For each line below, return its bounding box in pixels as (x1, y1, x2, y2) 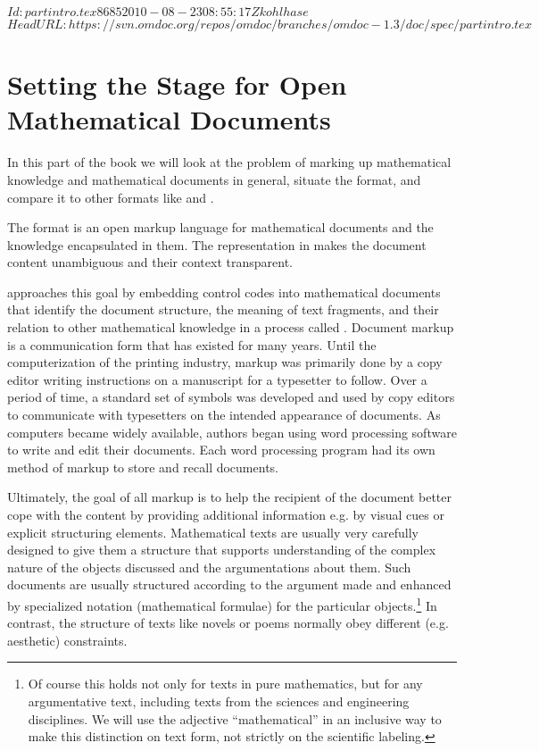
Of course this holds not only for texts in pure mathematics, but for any (28, 674, 423, 693)
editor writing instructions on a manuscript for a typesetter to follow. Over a (7, 370, 427, 388)
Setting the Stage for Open (7, 66, 347, 103)
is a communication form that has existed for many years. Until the (7, 335, 377, 354)
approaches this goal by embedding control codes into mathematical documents (7, 282, 441, 301)
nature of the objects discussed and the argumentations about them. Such (7, 557, 411, 576)
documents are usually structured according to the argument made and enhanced (7, 575, 452, 594)
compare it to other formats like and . (7, 188, 214, 206)
